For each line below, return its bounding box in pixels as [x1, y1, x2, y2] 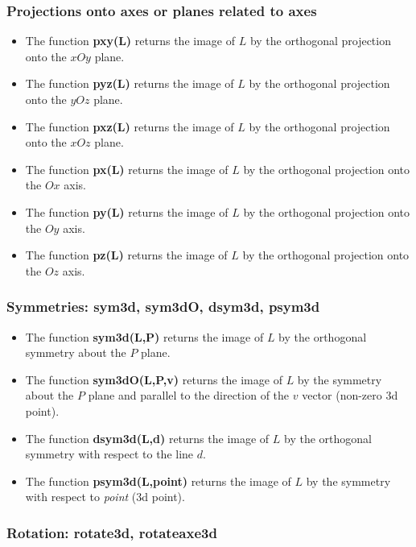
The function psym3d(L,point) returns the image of [25, 472, 291, 489]
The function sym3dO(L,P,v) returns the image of [25, 371, 282, 387]
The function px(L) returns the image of [25, 160, 229, 177]
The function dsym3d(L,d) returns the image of [25, 429, 270, 446]
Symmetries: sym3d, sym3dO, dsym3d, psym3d [6, 296, 320, 317]
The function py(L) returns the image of [25, 203, 229, 220]
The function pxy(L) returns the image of [25, 32, 235, 49]
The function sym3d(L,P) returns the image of [25, 328, 264, 345]
